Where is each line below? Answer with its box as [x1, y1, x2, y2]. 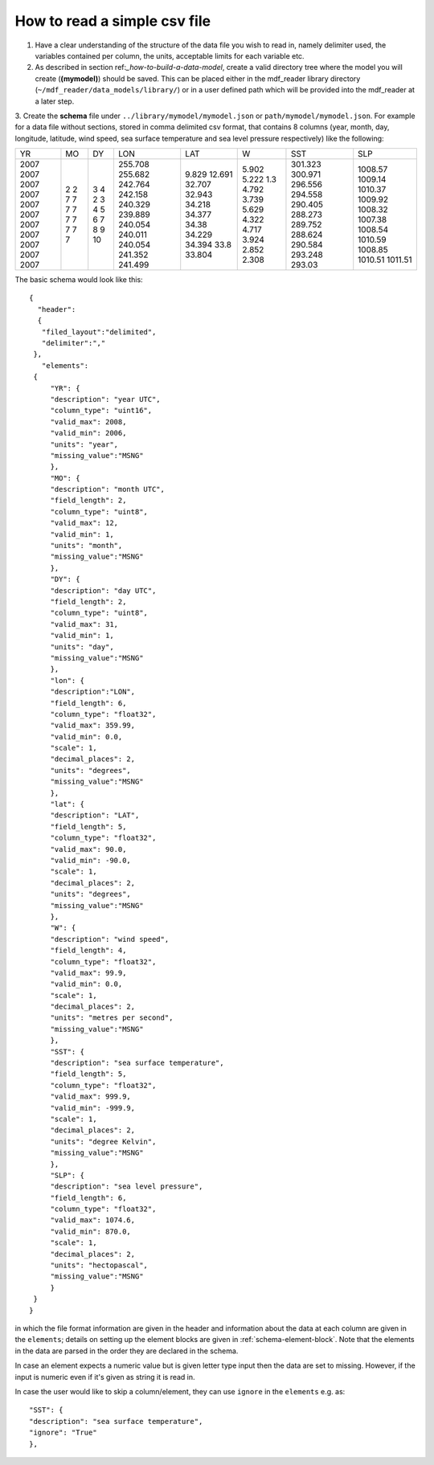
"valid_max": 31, [50, 620, 119, 628]
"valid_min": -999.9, [50, 1103, 136, 1112]
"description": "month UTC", [50, 485, 165, 494]
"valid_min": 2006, [50, 428, 127, 438]
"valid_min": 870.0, [50, 1226, 132, 1236]
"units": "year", [50, 440, 119, 449]
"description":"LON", [50, 687, 136, 697]
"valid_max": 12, [50, 518, 119, 528]
